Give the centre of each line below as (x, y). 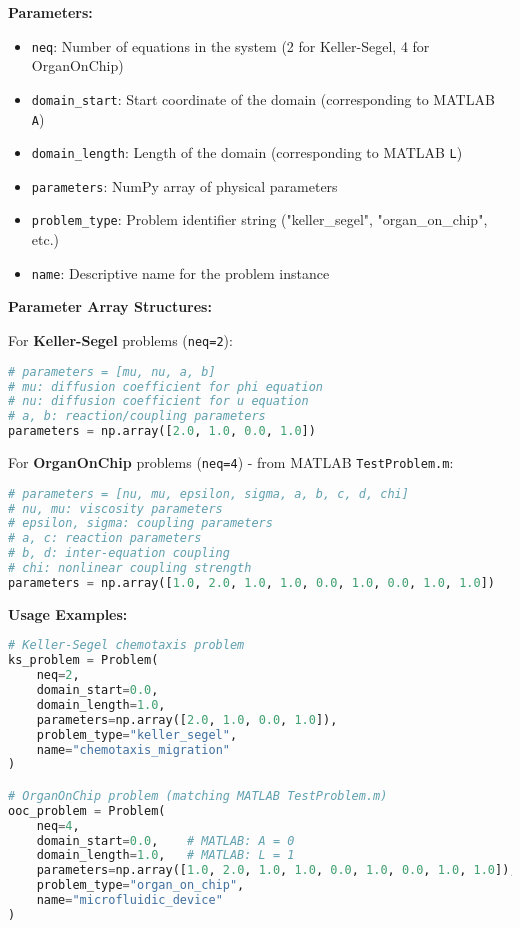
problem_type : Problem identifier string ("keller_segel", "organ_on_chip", (259, 219)
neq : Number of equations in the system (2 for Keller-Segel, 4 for (230, 45)
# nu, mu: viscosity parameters (115, 508)
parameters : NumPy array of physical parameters (184, 185)
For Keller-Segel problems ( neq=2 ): (120, 339)
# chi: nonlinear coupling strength (130, 568)
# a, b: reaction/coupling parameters (137, 416)
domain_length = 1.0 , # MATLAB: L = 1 (165, 855)
